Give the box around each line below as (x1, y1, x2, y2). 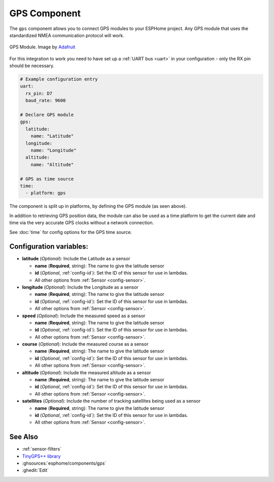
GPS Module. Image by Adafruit (9, 44, 76, 50)
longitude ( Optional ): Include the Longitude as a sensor (22, 284, 139, 290)
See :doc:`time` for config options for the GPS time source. (9, 229, 132, 235)
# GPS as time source (20, 176, 74, 182)
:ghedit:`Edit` (22, 467, 49, 473)
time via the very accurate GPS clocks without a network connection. (9, 220, 154, 226)
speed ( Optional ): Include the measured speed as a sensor (22, 313, 146, 319)
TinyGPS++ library (22, 453, 61, 459)
